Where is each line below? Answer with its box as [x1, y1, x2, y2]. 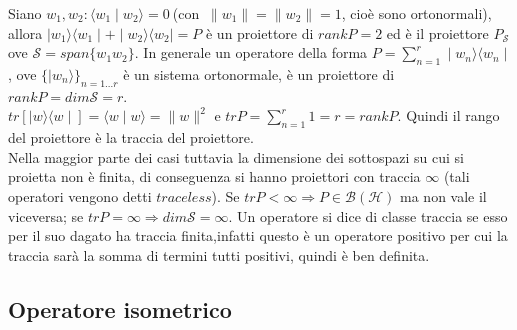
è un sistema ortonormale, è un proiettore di [123, 63, 395, 84]
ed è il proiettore [386, 22, 489, 43]
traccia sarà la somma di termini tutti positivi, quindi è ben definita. [8, 244, 430, 265]
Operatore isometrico [8, 293, 232, 324]
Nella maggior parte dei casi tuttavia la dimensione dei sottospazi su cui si [8, 146, 464, 167]
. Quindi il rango [397, 105, 500, 126]
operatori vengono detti [8, 185, 152, 206]
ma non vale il [400, 185, 487, 206]
